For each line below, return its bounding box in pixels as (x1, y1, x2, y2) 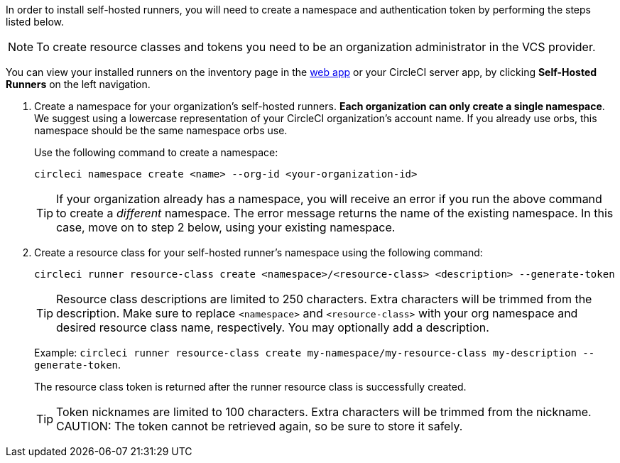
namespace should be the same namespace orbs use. (34, 124, 288, 136)
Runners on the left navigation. (6, 78, 151, 90)
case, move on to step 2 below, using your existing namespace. (56, 220, 396, 234)
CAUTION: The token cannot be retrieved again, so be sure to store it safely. (56, 419, 463, 433)
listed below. (6, 16, 65, 28)
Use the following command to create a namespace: (34, 146, 278, 158)
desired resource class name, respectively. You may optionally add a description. (56, 320, 489, 334)
